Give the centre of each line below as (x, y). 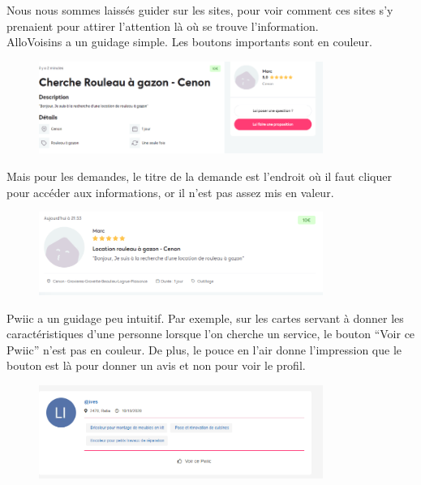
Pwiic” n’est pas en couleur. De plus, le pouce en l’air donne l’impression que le (204, 349)
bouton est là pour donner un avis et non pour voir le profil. (156, 365)
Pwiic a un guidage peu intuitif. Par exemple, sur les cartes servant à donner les (205, 318)
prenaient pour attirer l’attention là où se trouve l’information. (163, 26)
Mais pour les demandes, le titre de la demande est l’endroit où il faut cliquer (199, 176)
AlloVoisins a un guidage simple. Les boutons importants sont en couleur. (189, 42)
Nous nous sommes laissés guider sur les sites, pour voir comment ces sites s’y (200, 10)
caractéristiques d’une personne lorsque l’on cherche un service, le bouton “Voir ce (211, 334)
